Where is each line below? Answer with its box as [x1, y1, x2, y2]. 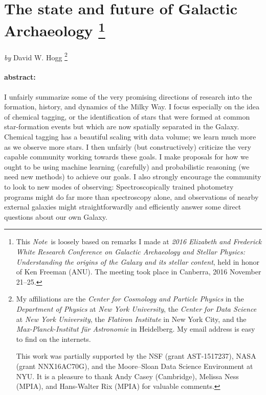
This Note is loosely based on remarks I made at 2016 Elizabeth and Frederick [16, 236, 262, 247]
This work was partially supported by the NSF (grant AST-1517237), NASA [16, 351, 256, 361]
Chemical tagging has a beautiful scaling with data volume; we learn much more [4, 131, 256, 142]
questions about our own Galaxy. [4, 211, 107, 222]
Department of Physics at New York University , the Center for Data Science [16, 303, 257, 314]
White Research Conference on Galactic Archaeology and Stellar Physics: [16, 246, 245, 257]
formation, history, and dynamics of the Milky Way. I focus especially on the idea [4, 101, 259, 112]
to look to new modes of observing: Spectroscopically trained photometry [4, 181, 234, 192]
